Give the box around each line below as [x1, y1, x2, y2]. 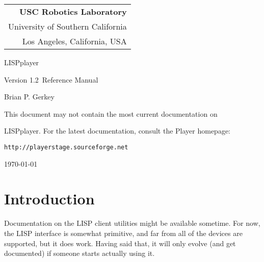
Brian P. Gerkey [4, 91, 55, 102]
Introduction [4, 188, 95, 209]
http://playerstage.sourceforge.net [4, 143, 128, 151]
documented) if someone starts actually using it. [4, 248, 155, 258]
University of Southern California [8, 20, 127, 32]
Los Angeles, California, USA [22, 35, 127, 47]
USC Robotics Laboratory [19, 6, 127, 17]
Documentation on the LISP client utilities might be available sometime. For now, [4, 218, 260, 228]
